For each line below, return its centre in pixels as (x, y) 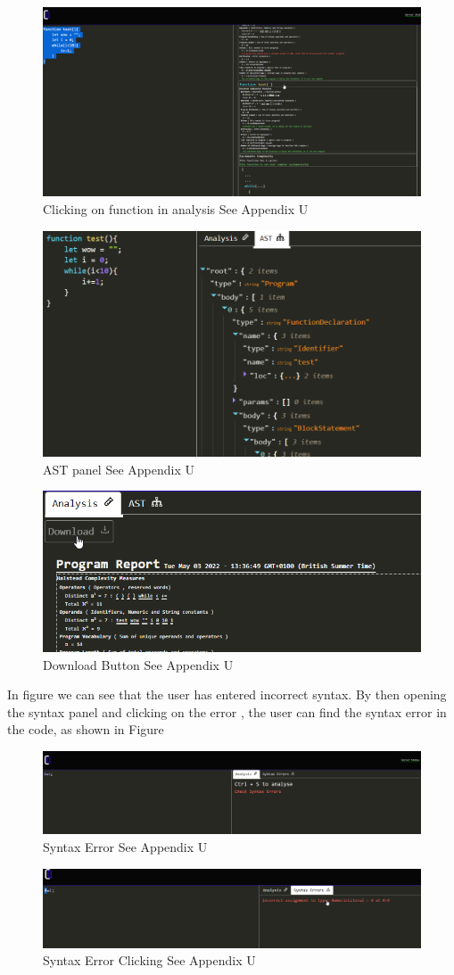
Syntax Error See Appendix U (125, 847)
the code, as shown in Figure (86, 729)
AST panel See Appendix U (119, 469)
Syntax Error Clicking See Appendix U (149, 960)
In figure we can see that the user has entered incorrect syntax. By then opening (227, 694)
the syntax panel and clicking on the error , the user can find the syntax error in (227, 711)
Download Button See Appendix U (138, 664)
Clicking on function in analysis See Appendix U (176, 209)
